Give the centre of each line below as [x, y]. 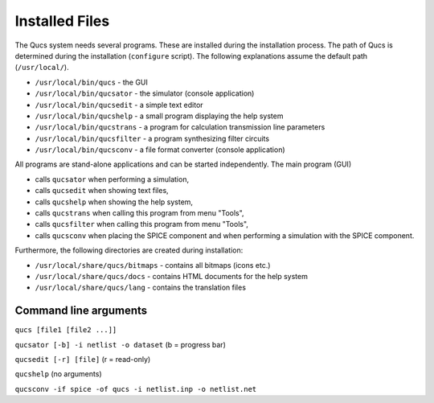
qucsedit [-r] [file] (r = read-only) [83, 360]
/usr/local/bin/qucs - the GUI [92, 82]
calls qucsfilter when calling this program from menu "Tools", [142, 224]
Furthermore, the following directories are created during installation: [129, 250]
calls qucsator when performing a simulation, [112, 179]
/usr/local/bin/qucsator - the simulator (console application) [145, 93]
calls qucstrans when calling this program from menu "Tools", [139, 213]
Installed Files [62, 21]
